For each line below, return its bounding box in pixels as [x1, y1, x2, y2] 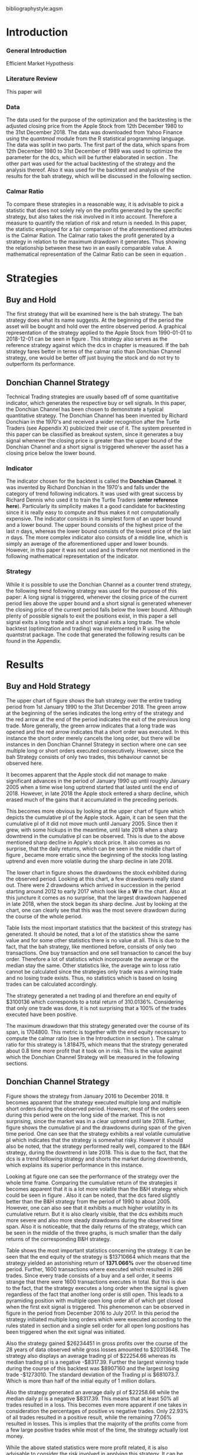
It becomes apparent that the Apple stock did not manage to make [6, 771, 167, 778]
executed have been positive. [6, 1011, 78, 1018]
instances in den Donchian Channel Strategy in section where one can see [6, 741, 187, 748]
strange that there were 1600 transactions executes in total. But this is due [6, 1278, 187, 1285]
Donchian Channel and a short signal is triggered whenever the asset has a [6, 443, 189, 450]
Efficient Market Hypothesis [6, 60, 74, 67]
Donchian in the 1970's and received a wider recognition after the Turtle [6, 418, 180, 425]
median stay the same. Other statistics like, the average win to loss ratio [6, 962, 181, 969]
